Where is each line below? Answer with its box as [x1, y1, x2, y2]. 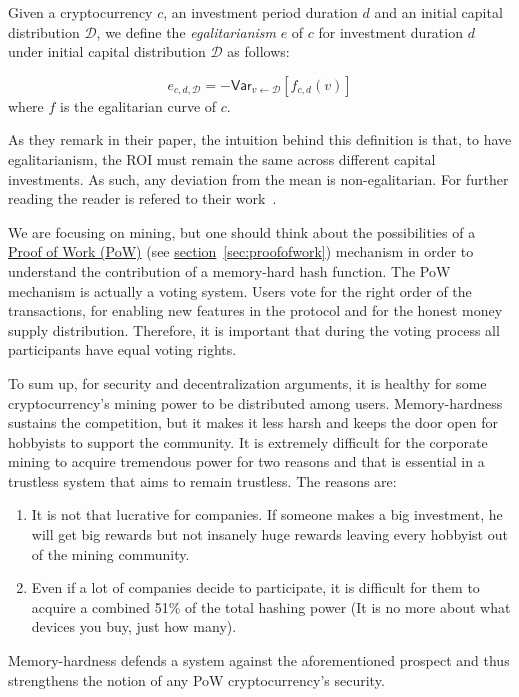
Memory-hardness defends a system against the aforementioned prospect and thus [8, 650, 510, 671]
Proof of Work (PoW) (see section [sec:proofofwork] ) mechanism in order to [8, 241, 474, 262]
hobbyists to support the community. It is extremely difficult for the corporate [8, 431, 488, 452]
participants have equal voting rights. [8, 339, 237, 360]
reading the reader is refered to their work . [8, 188, 277, 209]
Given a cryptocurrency [8, 2, 153, 22]
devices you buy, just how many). [31, 616, 237, 637]
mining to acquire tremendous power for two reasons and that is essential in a [8, 451, 485, 472]
